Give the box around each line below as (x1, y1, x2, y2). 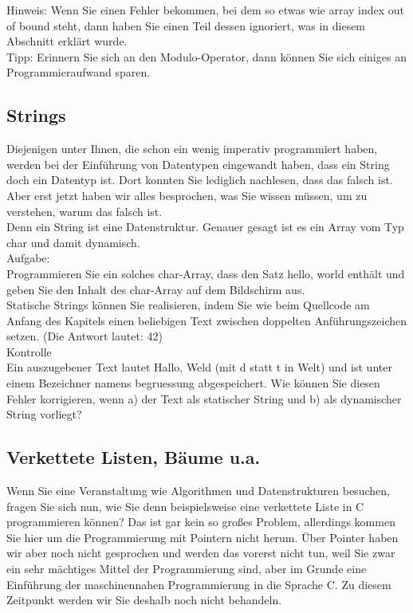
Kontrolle (6, 343, 52, 360)
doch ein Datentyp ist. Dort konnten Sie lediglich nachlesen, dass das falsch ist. (6, 171, 393, 188)
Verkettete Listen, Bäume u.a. (6, 445, 261, 470)
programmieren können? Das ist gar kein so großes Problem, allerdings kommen (6, 513, 395, 530)
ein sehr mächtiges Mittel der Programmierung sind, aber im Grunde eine (6, 560, 367, 577)
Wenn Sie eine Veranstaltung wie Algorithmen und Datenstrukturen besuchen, (6, 482, 390, 499)
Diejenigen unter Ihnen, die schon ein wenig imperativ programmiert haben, (6, 140, 378, 157)
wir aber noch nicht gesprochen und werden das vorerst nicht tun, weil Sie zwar (6, 544, 395, 561)
